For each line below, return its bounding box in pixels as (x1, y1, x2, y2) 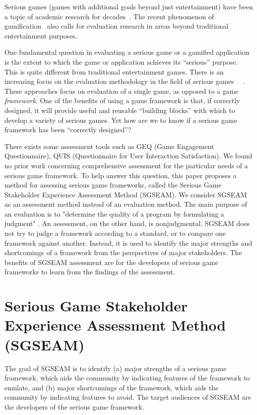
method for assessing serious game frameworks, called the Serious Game (4, 180, 221, 190)
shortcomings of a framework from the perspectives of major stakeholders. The (4, 247, 242, 258)
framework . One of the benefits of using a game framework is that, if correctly (4, 95, 240, 106)
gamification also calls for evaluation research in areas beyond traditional (4, 21, 228, 31)
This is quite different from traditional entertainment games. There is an (4, 66, 224, 76)
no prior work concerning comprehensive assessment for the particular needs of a (4, 160, 248, 170)
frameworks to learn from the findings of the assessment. (4, 266, 175, 277)
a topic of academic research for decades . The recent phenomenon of (4, 11, 214, 21)
